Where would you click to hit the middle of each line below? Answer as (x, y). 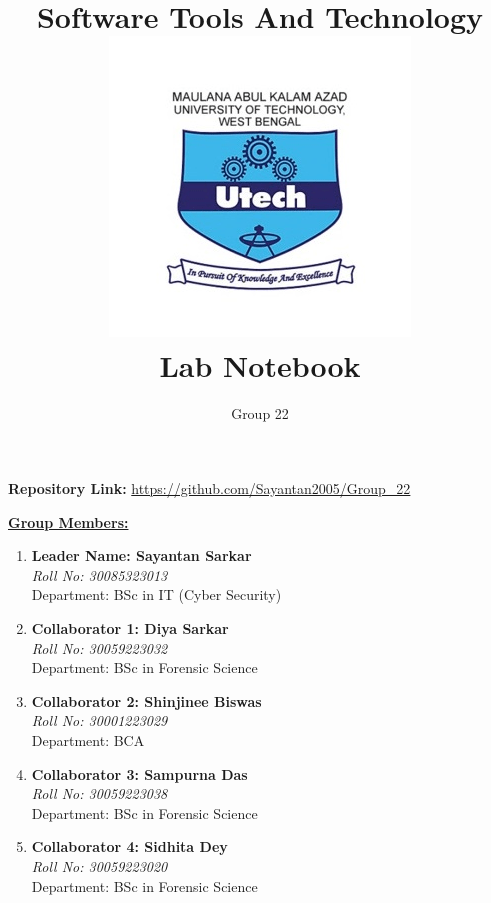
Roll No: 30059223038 (99, 793)
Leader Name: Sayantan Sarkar (141, 555)
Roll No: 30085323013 (99, 574)
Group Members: (68, 521)
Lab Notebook (260, 364)
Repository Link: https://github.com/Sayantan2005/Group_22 (209, 488)
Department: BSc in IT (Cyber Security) (156, 594)
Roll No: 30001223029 (99, 720)
